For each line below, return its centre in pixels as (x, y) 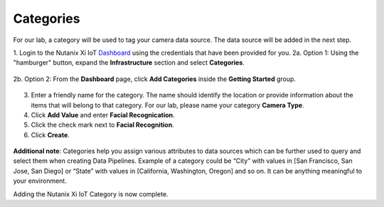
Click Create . (50, 134)
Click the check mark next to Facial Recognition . (102, 125)
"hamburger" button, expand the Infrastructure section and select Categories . (129, 63)
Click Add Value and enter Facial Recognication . (103, 115)
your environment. (40, 181)
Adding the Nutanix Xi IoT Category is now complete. (91, 194)
